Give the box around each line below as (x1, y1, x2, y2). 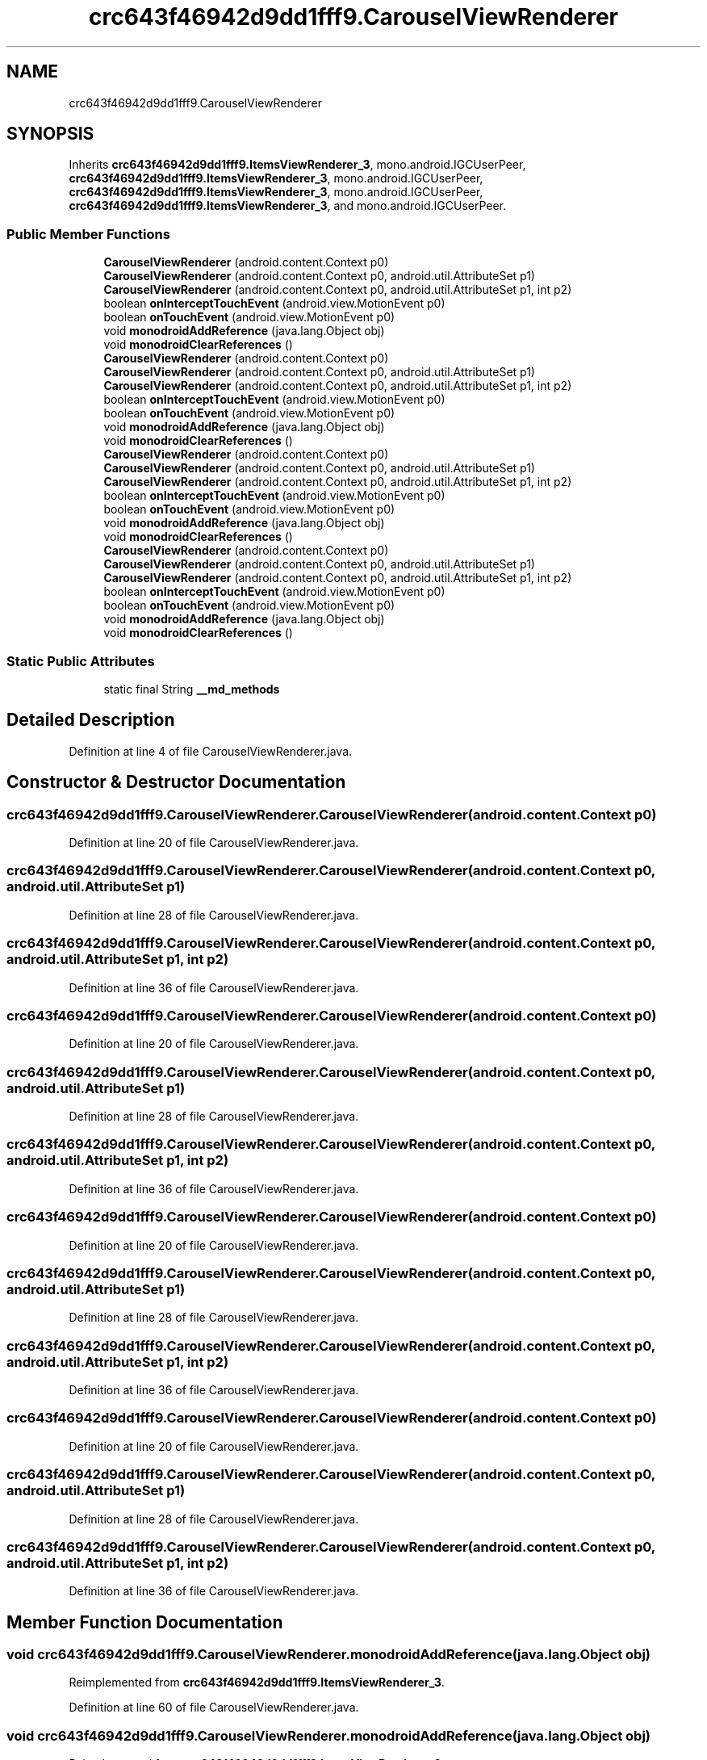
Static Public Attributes (6, 652, 155, 669)
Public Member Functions (6, 225, 170, 242)
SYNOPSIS (6, 124, 94, 145)
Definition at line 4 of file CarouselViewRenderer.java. (69, 744, 353, 758)
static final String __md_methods (103, 681, 280, 696)
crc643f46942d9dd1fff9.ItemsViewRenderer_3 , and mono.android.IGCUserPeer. (69, 199, 507, 213)
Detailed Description (6, 710, 175, 731)
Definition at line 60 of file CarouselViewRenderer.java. (69, 1700, 359, 1715)
